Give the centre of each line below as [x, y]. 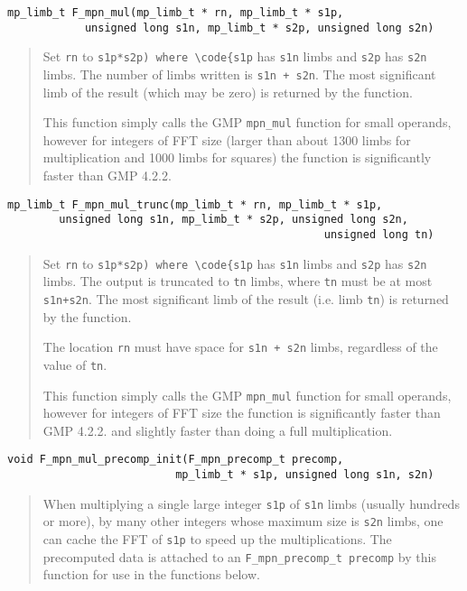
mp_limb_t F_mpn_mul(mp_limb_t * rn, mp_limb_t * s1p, [176, 13]
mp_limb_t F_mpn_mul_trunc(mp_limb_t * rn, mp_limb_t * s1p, [195, 204]
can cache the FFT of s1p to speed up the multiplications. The [217, 538]
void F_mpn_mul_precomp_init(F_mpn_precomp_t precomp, [176, 460]
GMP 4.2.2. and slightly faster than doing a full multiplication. [218, 430]
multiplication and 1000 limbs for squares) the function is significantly [237, 157]
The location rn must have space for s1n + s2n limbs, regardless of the [240, 347]
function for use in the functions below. [151, 574]
